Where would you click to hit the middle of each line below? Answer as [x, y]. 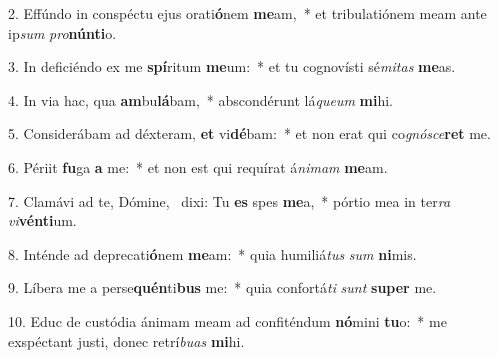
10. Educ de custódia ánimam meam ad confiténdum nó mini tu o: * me [227, 320]
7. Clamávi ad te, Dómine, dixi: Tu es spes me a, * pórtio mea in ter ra [229, 200]
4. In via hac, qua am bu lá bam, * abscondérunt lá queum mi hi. [201, 99]
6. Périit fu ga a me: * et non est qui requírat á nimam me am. [198, 166]
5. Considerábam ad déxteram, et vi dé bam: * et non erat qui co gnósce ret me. [249, 133]
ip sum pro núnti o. [62, 32]
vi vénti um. [42, 220]
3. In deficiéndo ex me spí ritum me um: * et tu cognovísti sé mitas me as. [232, 66]
